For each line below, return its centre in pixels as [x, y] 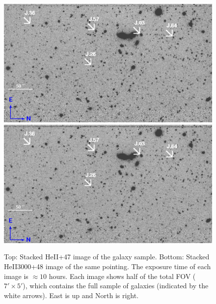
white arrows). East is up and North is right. [71, 295]
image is [16, 276]
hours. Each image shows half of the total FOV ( [122, 276]
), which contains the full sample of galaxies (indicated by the [116, 286]
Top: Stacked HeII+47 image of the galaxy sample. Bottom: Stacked [107, 257]
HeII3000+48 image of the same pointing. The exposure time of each [108, 266]
